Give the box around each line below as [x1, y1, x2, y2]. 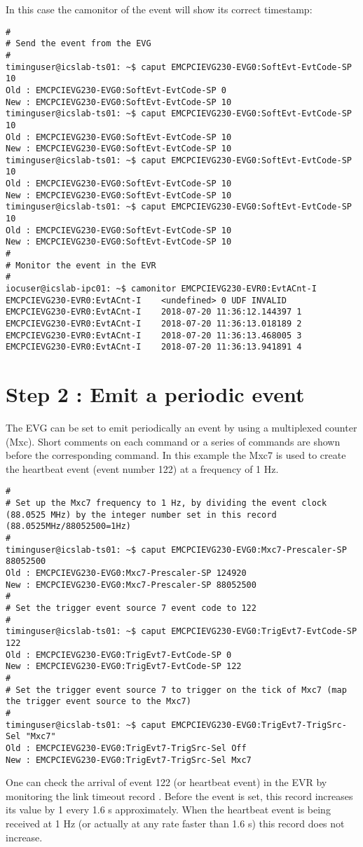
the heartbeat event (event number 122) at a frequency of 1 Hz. [6, 461, 279, 476]
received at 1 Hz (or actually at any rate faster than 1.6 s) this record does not [6, 816, 345, 830]
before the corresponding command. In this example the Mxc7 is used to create [6, 448, 346, 462]
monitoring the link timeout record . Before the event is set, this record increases [6, 788, 353, 803]
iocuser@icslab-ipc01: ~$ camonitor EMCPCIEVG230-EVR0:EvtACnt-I [6, 284, 317, 294]
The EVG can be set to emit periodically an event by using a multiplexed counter [6, 420, 357, 435]
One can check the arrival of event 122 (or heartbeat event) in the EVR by [6, 775, 327, 790]
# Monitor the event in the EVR [6, 260, 156, 270]
